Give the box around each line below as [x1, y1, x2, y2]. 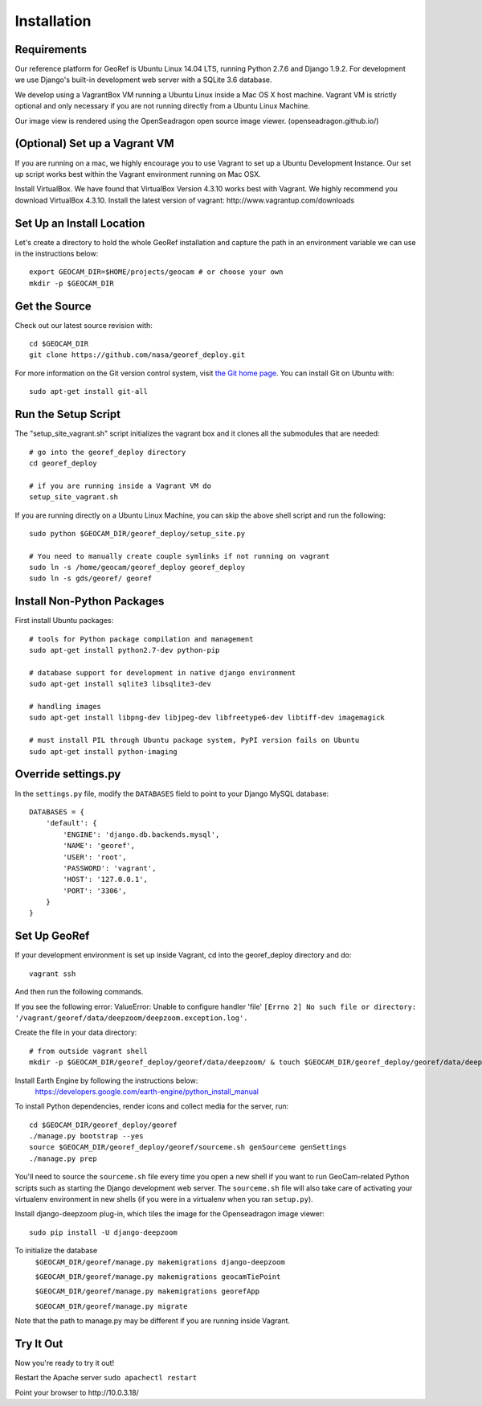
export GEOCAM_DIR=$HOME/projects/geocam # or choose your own [29, 268, 284, 277]
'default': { [45, 818, 97, 828]
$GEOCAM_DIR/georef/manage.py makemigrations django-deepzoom [35, 1257, 285, 1266]
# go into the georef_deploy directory [29, 447, 186, 457]
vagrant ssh [29, 969, 76, 978]
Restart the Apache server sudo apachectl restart [14, 1373, 197, 1383]
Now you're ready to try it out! [14, 1359, 115, 1368]
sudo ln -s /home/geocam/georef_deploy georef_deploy [29, 563, 245, 572]
